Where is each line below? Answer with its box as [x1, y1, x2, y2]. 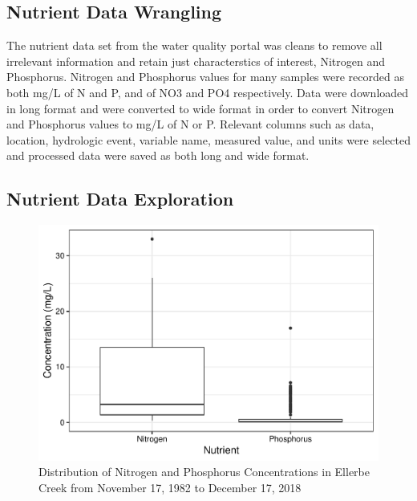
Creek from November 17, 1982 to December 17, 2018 [38, 479, 302, 495]
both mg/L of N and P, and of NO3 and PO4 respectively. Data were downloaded [6, 83, 409, 100]
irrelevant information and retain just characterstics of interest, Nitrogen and [6, 52, 385, 69]
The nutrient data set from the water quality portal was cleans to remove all [6, 37, 383, 54]
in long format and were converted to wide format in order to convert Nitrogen [6, 100, 395, 116]
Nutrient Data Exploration [6, 186, 234, 211]
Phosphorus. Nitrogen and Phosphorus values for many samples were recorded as [6, 68, 404, 85]
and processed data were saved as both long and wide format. [6, 147, 310, 164]
